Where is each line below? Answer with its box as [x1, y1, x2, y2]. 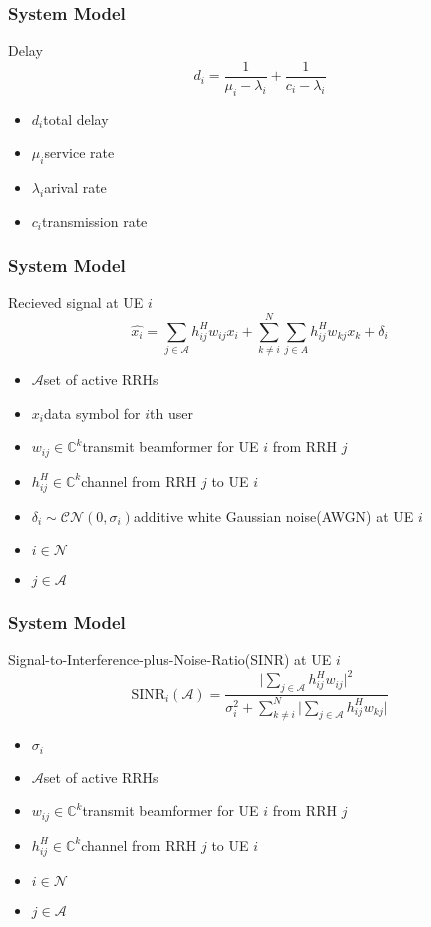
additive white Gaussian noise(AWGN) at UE [133, 505, 414, 526]
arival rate [44, 177, 107, 198]
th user [150, 402, 193, 423]
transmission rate [42, 210, 148, 231]
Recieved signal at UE [8, 292, 144, 313]
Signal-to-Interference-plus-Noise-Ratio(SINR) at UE [8, 649, 332, 670]
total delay [43, 108, 109, 129]
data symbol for [43, 402, 141, 423]
